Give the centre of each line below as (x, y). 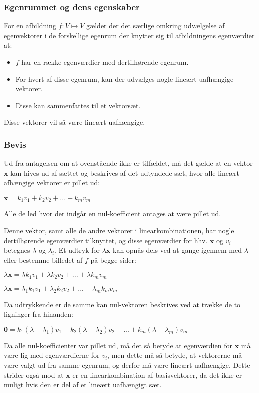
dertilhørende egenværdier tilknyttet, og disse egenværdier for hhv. (106, 240)
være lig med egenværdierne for (52, 355)
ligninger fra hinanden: (39, 314)
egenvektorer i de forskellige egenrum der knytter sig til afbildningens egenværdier (129, 35)
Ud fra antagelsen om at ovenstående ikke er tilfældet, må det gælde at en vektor (128, 163)
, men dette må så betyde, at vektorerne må (175, 355)
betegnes (17, 250)
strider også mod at (34, 375)
